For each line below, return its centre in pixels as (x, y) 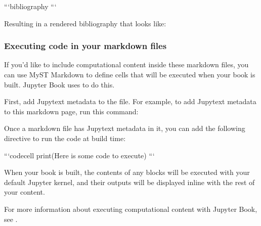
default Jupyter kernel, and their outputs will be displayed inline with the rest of (129, 182)
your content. (25, 192)
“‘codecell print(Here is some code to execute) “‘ (79, 155)
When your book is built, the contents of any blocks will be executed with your (127, 172)
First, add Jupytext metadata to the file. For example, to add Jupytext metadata (130, 101)
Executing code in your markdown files (85, 46)
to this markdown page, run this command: (71, 111)
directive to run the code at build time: (65, 138)
